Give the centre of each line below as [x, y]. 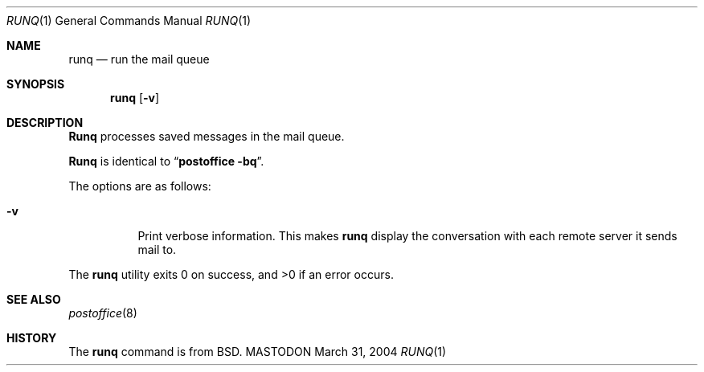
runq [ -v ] [135, 98]
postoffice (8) [103, 313]
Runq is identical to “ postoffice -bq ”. [166, 161]
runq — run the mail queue [139, 59]
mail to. [157, 249]
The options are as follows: [140, 186]
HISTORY [32, 338]
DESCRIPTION [45, 123]
